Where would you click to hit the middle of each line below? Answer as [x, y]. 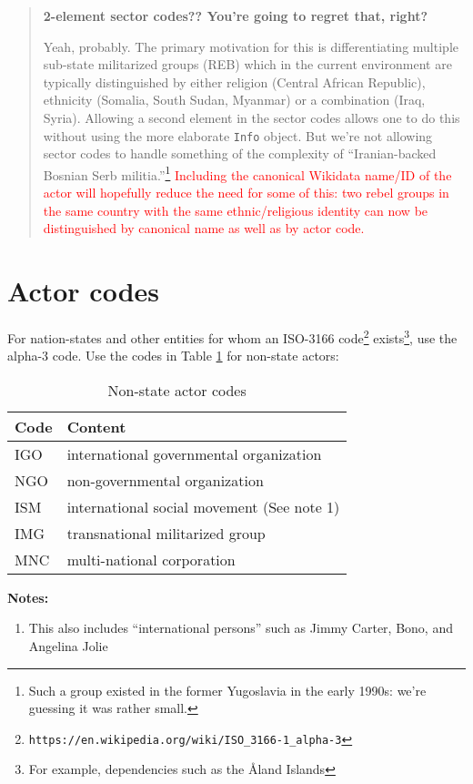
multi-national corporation [151, 559]
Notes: [28, 597]
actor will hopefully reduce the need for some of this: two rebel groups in [246, 193]
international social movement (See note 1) [203, 506]
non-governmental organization [165, 480]
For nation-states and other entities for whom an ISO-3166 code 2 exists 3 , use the [232, 336]
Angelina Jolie [68, 646]
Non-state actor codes [177, 390]
